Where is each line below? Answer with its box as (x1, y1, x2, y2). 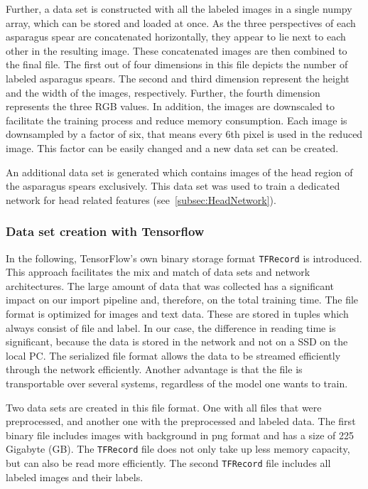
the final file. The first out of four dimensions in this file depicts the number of (6, 57, 348, 72)
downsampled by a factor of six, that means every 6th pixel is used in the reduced (6, 127, 363, 141)
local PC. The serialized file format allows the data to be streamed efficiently (6, 348, 341, 362)
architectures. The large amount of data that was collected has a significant (6, 278, 334, 293)
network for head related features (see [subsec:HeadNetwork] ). (6, 192, 276, 207)
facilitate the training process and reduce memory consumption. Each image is (6, 112, 347, 127)
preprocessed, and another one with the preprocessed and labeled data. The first (6, 414, 356, 429)
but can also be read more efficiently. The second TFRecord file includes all (6, 455, 331, 470)
